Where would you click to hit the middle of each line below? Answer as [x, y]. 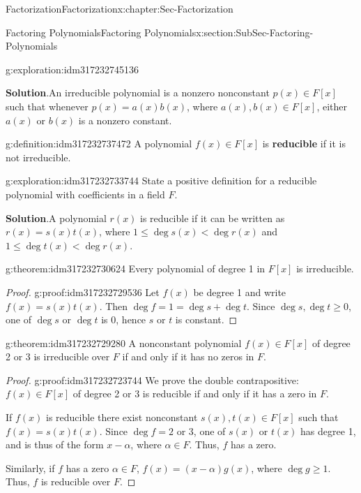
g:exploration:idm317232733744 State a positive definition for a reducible [161, 181]
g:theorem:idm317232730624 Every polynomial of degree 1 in [136, 268]
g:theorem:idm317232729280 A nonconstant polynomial [124, 343]
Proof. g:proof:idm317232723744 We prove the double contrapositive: [152, 380]
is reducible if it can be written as [213, 218]
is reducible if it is [304, 144]
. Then [114, 306]
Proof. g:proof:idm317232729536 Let [83, 292]
